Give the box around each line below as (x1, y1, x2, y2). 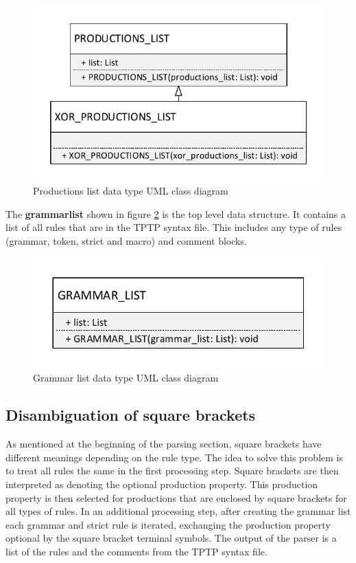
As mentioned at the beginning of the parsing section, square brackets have (5, 437, 322, 451)
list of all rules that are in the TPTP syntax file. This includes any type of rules (5, 220, 342, 234)
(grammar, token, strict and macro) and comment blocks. (5, 234, 247, 247)
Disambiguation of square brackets (5, 404, 256, 426)
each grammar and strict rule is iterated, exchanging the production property (5, 517, 331, 531)
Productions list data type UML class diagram (33, 184, 228, 198)
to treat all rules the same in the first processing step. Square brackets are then (5, 463, 339, 478)
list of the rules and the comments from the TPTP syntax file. (5, 544, 268, 559)
